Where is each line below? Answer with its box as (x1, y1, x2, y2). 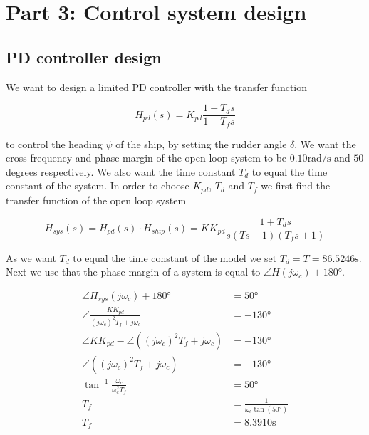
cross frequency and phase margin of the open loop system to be (6, 150, 287, 165)
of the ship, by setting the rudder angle (115, 136, 287, 151)
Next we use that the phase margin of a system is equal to (6, 264, 261, 279)
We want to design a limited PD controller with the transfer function (6, 79, 308, 94)
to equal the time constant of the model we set (73, 250, 277, 265)
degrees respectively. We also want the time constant (6, 164, 236, 179)
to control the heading (6, 136, 103, 151)
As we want (6, 250, 56, 265)
